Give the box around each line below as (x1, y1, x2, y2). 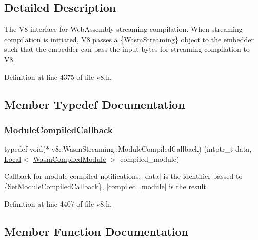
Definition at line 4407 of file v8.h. (4, 198, 112, 209)
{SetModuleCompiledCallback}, (4, 180, 104, 191)
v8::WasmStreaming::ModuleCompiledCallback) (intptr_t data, (51, 143, 252, 154)
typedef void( (4, 143, 46, 154)
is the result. (169, 180, 208, 191)
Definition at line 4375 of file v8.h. (4, 71, 112, 82)
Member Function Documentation (4, 223, 189, 239)
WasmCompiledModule (33, 153, 106, 164)
